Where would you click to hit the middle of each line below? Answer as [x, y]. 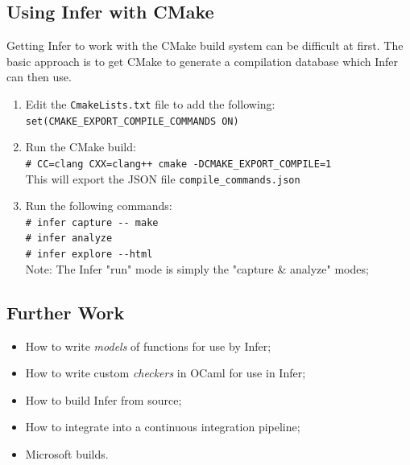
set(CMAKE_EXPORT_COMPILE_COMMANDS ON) [132, 121]
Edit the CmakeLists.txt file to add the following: [150, 103]
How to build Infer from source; [104, 399]
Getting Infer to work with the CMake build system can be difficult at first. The [205, 45]
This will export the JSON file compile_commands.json [163, 178]
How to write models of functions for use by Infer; [148, 346]
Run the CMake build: [81, 147]
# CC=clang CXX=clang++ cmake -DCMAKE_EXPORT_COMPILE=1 [178, 164]
